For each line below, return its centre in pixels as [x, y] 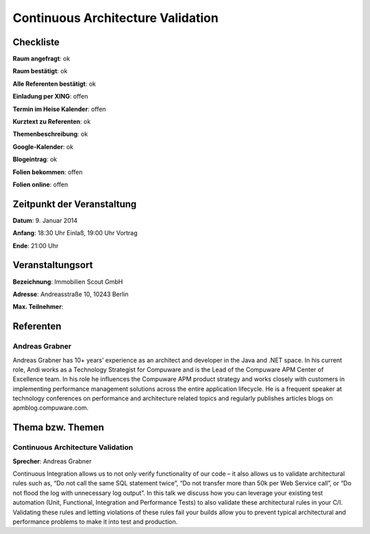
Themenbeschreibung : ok [50, 134]
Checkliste [36, 42]
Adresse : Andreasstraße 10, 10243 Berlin [71, 294]
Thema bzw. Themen [58, 427]
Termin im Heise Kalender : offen [59, 109]
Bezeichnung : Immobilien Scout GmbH [68, 282]
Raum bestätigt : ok [40, 71]
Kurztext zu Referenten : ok [52, 122]
